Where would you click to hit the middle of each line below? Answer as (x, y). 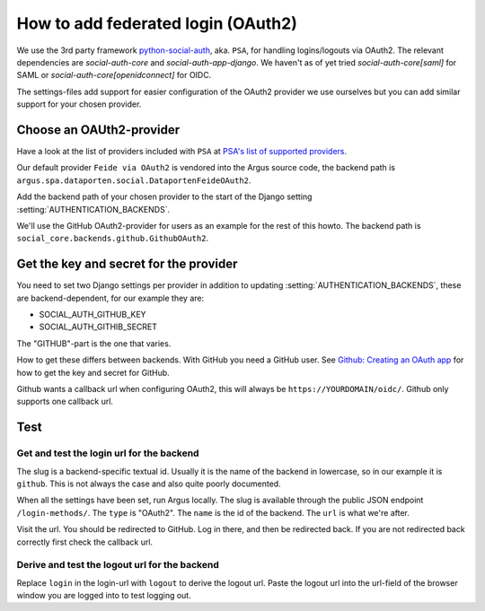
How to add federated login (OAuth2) (157, 23)
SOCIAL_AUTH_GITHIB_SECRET (98, 327)
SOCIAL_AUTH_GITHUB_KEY (93, 315)
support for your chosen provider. (79, 104)
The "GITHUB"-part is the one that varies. (94, 343)
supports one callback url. (65, 402)
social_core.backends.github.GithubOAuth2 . (113, 239)
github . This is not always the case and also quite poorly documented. (149, 484)
